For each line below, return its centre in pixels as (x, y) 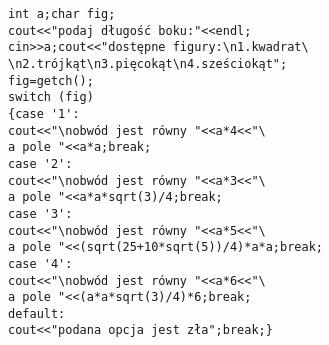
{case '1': (44, 113)
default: (37, 313)
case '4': (40, 263)
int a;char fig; (62, 14)
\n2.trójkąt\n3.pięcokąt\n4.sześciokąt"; (148, 63)
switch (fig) (51, 97)
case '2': (40, 163)
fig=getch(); (51, 80)
